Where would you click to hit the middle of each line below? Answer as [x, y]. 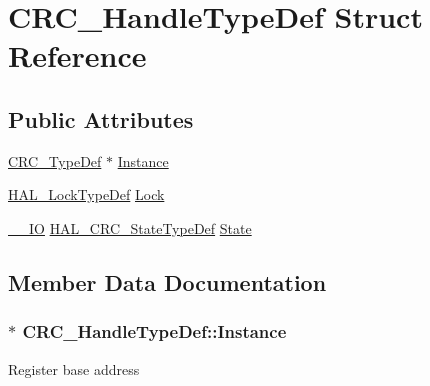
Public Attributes [101, 118]
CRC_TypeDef [55, 160]
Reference [77, 55]
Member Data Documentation [167, 281]
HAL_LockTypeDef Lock [86, 194]
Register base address [74, 368]
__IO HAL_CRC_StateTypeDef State [130, 227]
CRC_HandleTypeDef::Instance [154, 331]
